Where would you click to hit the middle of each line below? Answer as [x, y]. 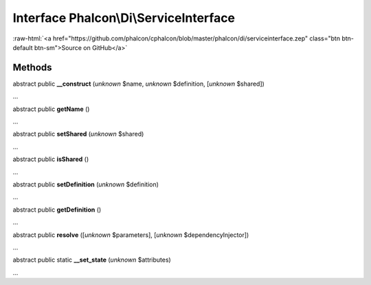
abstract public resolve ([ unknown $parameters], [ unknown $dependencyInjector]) [131, 235]
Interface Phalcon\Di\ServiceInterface [124, 18]
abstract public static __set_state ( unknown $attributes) [92, 260]
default [23, 47]
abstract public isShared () [51, 159]
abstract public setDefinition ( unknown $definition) [86, 184]
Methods [32, 67]
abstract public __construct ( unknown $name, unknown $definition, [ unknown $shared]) [138, 84]
